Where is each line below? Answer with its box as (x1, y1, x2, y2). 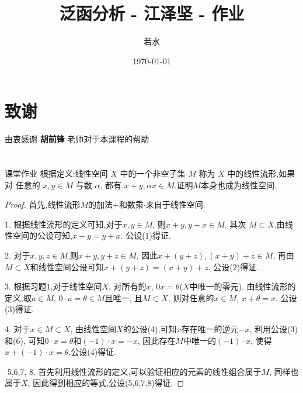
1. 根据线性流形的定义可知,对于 (5, 218, 123, 230)
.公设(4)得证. (68, 346, 117, 358)
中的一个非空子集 (120, 167, 186, 180)
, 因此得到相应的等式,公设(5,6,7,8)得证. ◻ (27, 377, 184, 389)
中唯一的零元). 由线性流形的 (189, 280, 296, 292)
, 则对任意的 (168, 291, 214, 304)
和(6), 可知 (5, 334, 45, 346)
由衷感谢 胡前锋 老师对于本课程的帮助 (5, 133, 149, 145)
